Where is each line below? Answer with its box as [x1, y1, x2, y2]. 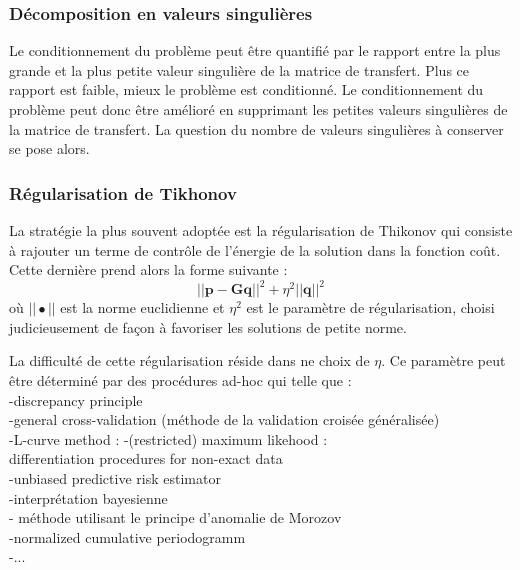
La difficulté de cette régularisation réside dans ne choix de [9, 350, 370, 371]
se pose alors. [9, 138, 90, 159]
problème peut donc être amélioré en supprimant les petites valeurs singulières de [9, 99, 508, 119]
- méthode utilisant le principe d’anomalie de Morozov [9, 507, 342, 528]
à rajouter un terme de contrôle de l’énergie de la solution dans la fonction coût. [9, 239, 501, 260]
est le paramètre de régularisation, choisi [246, 297, 495, 318]
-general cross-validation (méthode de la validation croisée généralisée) [9, 409, 440, 430]
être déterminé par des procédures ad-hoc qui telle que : [9, 370, 352, 391]
